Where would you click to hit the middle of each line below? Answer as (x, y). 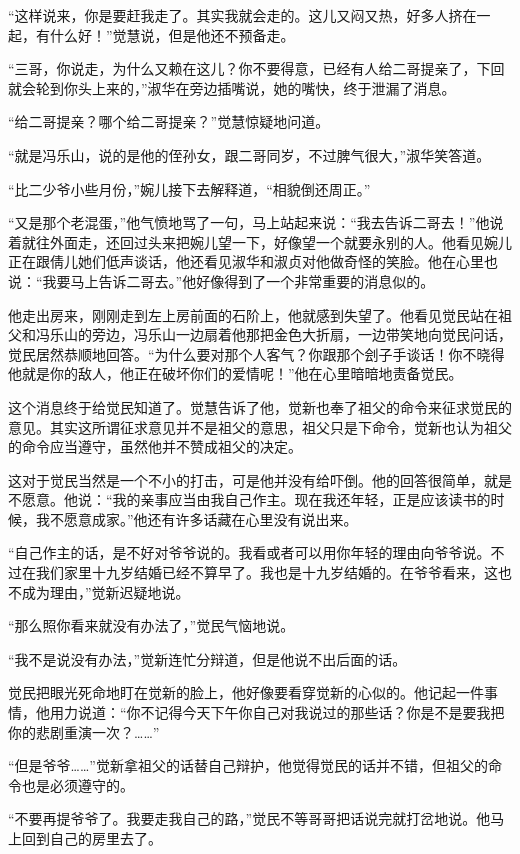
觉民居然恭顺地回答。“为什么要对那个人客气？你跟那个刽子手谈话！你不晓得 (256, 353)
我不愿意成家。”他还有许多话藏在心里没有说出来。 (196, 518)
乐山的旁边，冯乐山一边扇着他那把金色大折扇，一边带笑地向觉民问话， (280, 334)
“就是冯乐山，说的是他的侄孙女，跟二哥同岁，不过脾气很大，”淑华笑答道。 (249, 154)
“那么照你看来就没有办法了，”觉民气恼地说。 (151, 625)
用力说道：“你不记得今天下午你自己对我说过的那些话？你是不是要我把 (277, 712)
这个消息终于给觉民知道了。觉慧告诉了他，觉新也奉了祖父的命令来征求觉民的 (260, 406)
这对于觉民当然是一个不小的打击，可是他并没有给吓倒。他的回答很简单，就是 (260, 479)
